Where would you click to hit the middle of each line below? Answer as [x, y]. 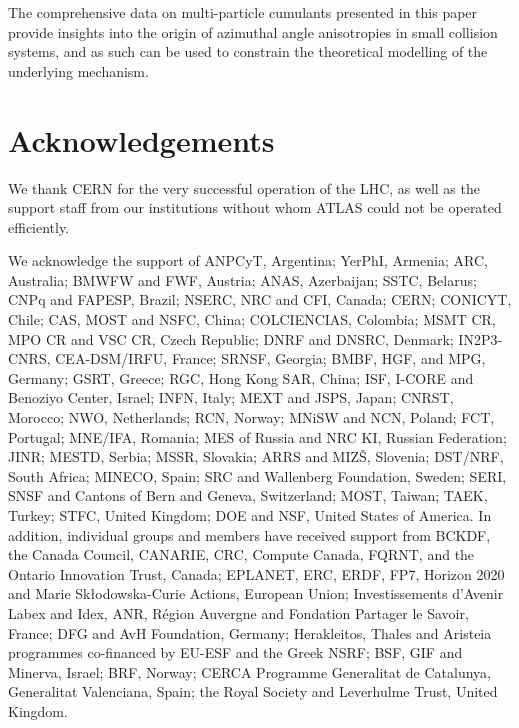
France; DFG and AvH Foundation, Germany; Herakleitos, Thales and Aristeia [250, 632]
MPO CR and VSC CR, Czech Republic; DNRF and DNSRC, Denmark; [231, 338]
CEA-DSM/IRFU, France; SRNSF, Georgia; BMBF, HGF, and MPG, [270, 358]
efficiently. [39, 226]
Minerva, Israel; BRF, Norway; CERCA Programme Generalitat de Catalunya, [250, 671]
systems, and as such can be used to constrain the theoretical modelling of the [248, 51]
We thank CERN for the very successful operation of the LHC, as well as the [244, 187]
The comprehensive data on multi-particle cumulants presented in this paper [243, 12]
